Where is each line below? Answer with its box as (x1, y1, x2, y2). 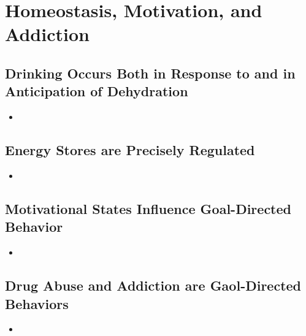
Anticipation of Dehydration (5, 82, 188, 101)
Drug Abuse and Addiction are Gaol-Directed (5, 276, 302, 295)
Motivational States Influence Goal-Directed (5, 199, 291, 218)
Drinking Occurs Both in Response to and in (5, 63, 296, 82)
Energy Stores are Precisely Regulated (5, 140, 255, 159)
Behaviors (5, 294, 69, 313)
